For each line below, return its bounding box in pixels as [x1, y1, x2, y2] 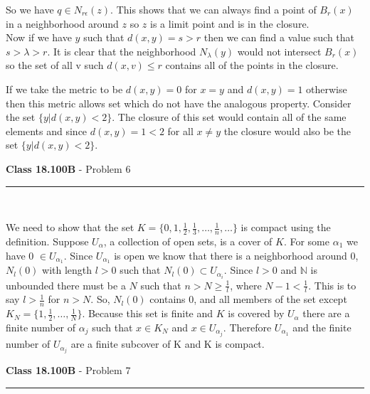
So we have [6, 2, 54, 16]
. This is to [308, 277, 356, 292]
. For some [283, 233, 329, 248]
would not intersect [237, 43, 322, 58]
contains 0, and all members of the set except [149, 292, 347, 307]
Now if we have [6, 30, 72, 45]
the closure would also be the [223, 123, 351, 138]
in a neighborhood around [6, 16, 119, 31]
